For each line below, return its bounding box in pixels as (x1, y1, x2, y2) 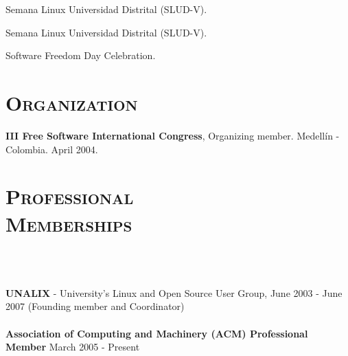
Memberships (5, 209, 132, 237)
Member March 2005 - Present (5, 340, 140, 354)
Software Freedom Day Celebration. (5, 48, 156, 63)
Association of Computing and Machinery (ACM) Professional (5, 326, 308, 340)
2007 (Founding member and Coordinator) (5, 299, 185, 313)
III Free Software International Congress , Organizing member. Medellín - (5, 129, 340, 143)
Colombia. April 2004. (5, 142, 98, 156)
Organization (5, 89, 138, 117)
